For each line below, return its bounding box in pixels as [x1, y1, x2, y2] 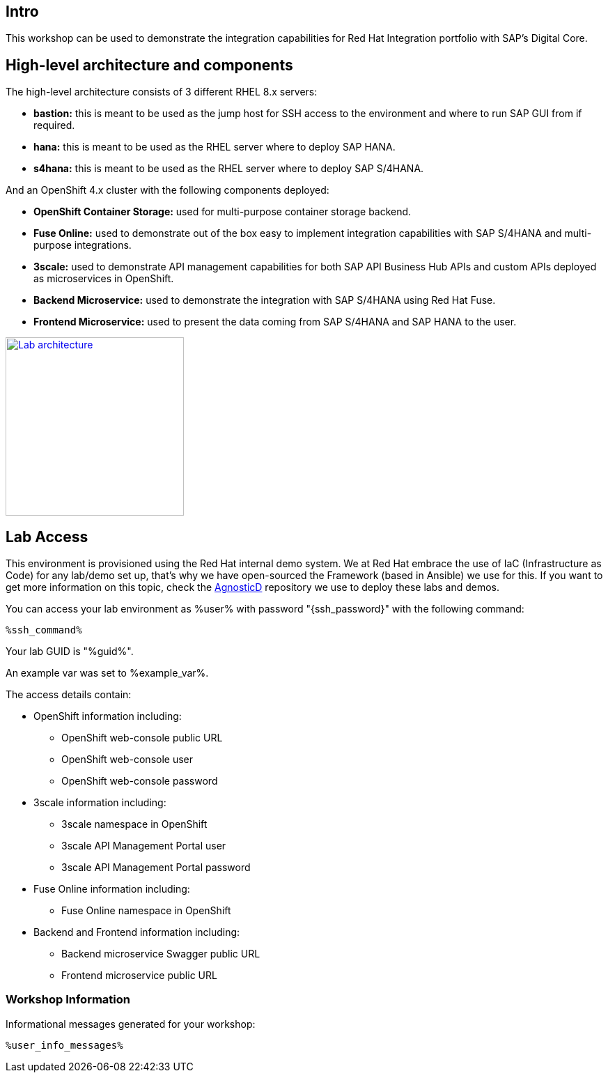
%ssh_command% [6, 624, 82, 636]
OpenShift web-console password [61, 775, 218, 787]
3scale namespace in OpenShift [61, 818, 208, 831]
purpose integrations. [33, 239, 132, 252]
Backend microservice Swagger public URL [61, 948, 260, 960]
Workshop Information [6, 992, 130, 1007]
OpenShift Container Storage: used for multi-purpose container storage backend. [33, 206, 412, 218]
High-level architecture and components [6, 56, 293, 74]
